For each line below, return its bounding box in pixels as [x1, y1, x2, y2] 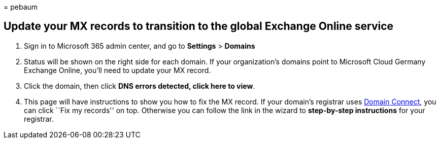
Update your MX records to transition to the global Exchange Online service [4, 20, 394, 33]
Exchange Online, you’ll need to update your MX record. [24, 65, 211, 75]
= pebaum [4, 3, 38, 11]
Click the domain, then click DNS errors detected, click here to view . [24, 81, 255, 90]
